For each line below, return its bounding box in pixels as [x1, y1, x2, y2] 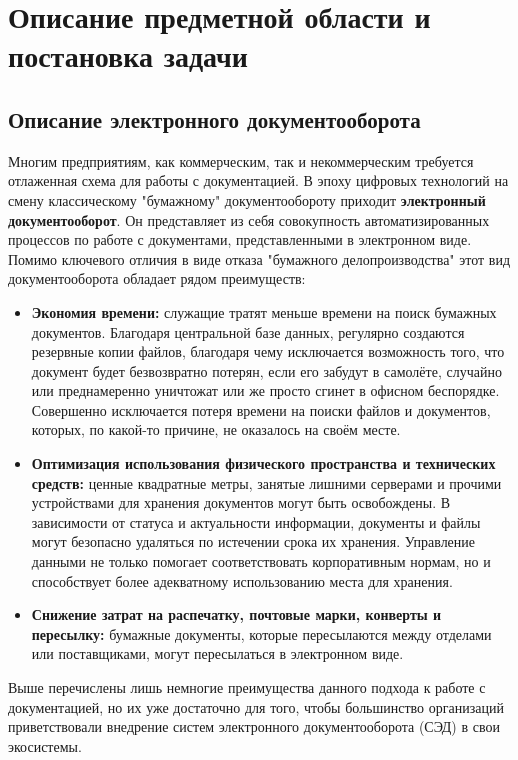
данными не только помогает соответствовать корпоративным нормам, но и [31, 551, 491, 572]
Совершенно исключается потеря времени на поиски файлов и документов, [31, 399, 491, 420]
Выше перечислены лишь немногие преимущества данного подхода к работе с [8, 677, 486, 698]
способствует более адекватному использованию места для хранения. [31, 570, 453, 591]
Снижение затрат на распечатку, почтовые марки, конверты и [31, 604, 442, 625]
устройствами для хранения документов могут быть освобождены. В [31, 492, 451, 513]
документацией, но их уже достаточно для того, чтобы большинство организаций [8, 696, 504, 717]
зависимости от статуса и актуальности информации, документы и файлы [31, 511, 481, 532]
